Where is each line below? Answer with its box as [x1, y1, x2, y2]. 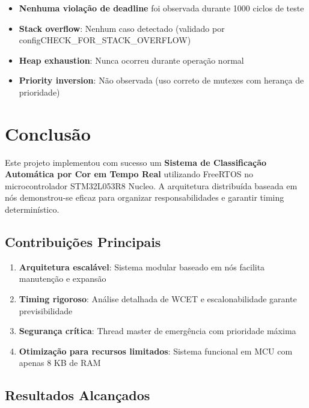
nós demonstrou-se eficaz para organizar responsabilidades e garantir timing [5, 191, 284, 204]
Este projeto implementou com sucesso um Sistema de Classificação [5, 156, 267, 168]
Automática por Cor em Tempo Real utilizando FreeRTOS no [5, 168, 254, 180]
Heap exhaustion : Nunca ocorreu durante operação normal [19, 53, 244, 66]
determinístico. [5, 203, 60, 216]
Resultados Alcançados [5, 386, 150, 404]
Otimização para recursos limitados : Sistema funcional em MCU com [19, 344, 293, 357]
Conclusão [5, 121, 91, 145]
